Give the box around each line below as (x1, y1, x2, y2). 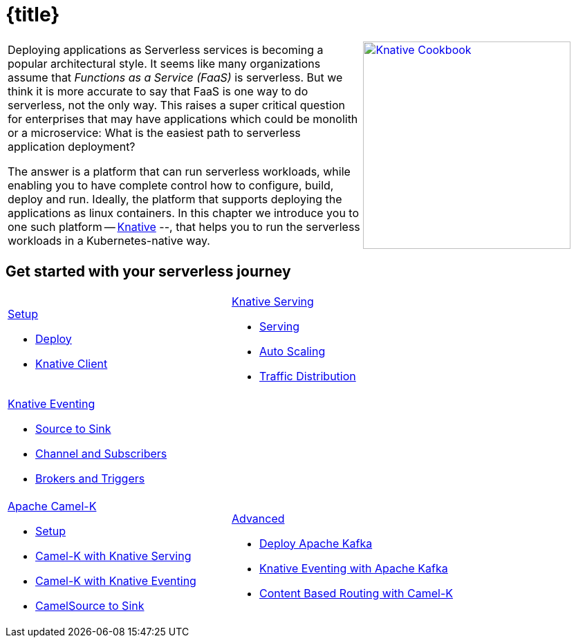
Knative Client (35, 356, 108, 371)
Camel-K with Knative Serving (35, 548, 192, 563)
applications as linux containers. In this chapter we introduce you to (8, 205, 360, 220)
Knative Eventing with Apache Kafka (259, 561, 448, 575)
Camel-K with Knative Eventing (35, 573, 196, 588)
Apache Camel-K (8, 498, 97, 513)
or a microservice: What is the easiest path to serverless (8, 125, 301, 140)
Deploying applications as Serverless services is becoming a (8, 42, 324, 57)
